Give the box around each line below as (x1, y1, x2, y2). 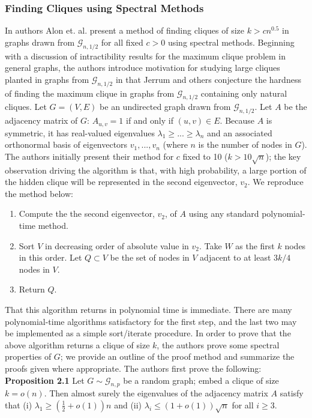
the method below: (5, 187, 73, 199)
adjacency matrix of (5, 114, 78, 127)
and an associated (207, 126, 272, 139)
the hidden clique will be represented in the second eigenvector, (5, 175, 238, 188)
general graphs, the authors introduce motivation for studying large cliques (5, 61, 280, 74)
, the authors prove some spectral (157, 338, 280, 351)
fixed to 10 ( (182, 150, 228, 162)
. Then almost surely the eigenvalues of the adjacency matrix (44, 387, 268, 399)
